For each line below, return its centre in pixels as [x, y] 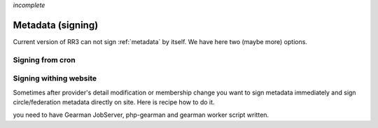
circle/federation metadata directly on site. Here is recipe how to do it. [114, 102]
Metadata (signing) [56, 25]
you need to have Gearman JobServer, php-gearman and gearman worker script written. [141, 115]
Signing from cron [44, 59]
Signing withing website [55, 78]
